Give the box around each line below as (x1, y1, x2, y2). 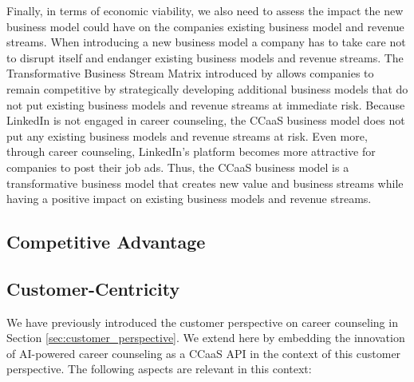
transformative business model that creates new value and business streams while (6, 174, 404, 191)
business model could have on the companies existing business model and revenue (6, 18, 404, 34)
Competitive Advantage (6, 229, 206, 254)
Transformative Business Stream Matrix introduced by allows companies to (6, 65, 374, 82)
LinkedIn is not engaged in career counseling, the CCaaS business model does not (6, 112, 405, 129)
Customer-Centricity (6, 276, 180, 300)
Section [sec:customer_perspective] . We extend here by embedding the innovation (6, 329, 405, 346)
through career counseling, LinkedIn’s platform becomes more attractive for (6, 143, 376, 160)
